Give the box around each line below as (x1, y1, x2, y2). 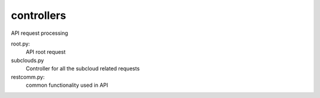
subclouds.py (11, 57, 44, 64)
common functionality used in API (25, 81, 108, 89)
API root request (25, 48, 66, 55)
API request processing (11, 30, 68, 37)
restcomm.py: (11, 73, 45, 80)
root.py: (11, 40, 30, 47)
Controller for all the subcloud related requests (25, 65, 140, 72)
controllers (11, 9, 66, 22)
